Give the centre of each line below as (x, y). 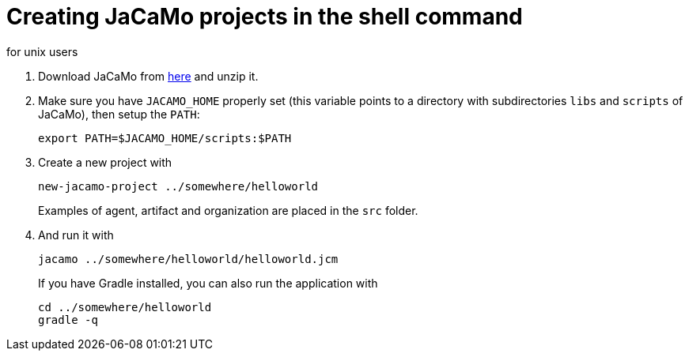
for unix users (42, 51)
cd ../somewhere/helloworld (125, 307)
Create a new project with (105, 162)
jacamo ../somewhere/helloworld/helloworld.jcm (188, 259)
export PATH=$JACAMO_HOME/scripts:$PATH (165, 138)
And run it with (76, 235)
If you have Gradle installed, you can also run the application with (208, 283)
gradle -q (68, 319)
